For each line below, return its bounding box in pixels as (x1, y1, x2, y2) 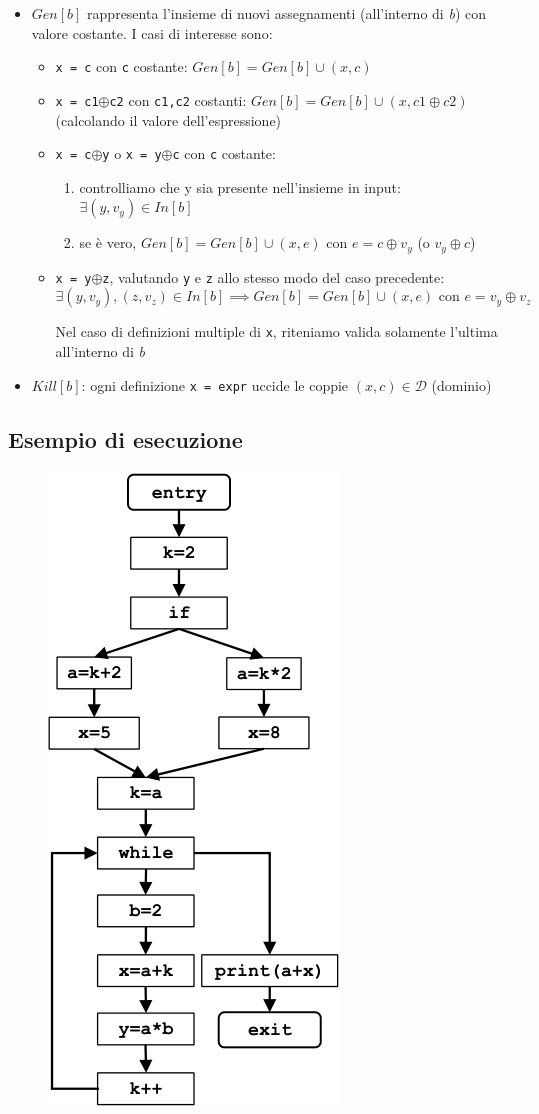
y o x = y (102, 143, 162, 164)
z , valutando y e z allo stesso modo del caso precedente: (102, 266, 445, 287)
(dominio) (431, 374, 492, 395)
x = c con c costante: (55, 56, 188, 77)
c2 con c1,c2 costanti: (109, 89, 247, 110)
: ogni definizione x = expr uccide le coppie (81, 374, 349, 395)
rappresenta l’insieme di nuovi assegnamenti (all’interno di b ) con (87, 3, 486, 23)
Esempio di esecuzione (8, 423, 243, 454)
